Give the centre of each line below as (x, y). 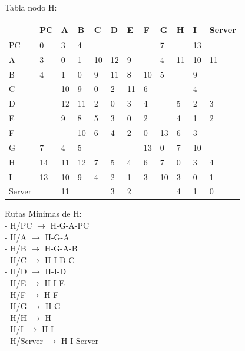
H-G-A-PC (70, 225)
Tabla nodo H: (31, 7)
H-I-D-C (60, 259)
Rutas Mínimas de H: (43, 213)
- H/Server (24, 340)
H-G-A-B (61, 248)
